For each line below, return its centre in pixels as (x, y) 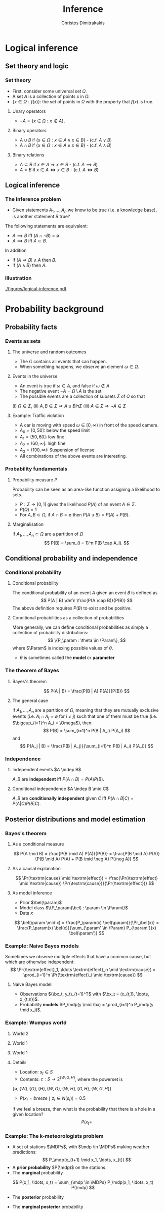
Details (19, 1062)
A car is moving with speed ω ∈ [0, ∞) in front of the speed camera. (89, 425)
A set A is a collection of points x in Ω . (51, 96)
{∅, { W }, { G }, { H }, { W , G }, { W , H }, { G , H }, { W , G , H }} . (62, 1089)
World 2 (20, 1033)
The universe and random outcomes (49, 352)
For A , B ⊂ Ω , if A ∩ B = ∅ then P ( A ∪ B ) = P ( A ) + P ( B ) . (75, 514)
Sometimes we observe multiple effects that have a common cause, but (78, 957)
